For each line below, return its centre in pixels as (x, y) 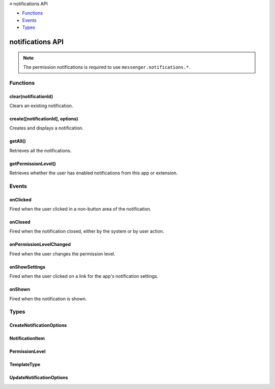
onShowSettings (28, 267)
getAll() (18, 141)
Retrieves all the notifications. (40, 150)
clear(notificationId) (31, 96)
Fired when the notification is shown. (48, 299)
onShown (20, 289)
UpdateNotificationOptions (39, 378)
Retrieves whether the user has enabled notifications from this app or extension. (94, 173)
